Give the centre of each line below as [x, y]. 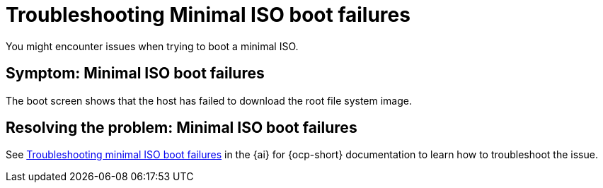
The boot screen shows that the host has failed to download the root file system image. [209, 100]
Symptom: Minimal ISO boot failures [135, 74]
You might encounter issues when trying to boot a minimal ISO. [152, 46]
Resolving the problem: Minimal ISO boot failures [182, 128]
